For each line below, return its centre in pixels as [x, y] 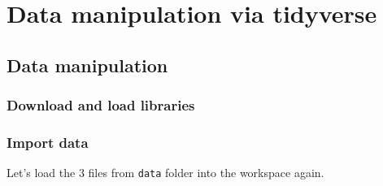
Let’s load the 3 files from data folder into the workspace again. [165, 173]
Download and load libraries [101, 105]
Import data [48, 142]
